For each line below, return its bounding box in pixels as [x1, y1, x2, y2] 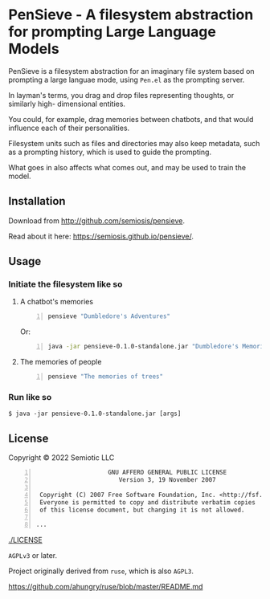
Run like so [8, 391, 52, 402]
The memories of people [19, 357, 102, 367]
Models [8, 40, 59, 58]
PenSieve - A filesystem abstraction [8, 6, 254, 24]
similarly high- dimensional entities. [8, 99, 126, 108]
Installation [8, 194, 66, 208]
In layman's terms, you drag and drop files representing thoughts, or [8, 90, 235, 100]
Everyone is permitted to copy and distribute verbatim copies [39, 498, 256, 507]
